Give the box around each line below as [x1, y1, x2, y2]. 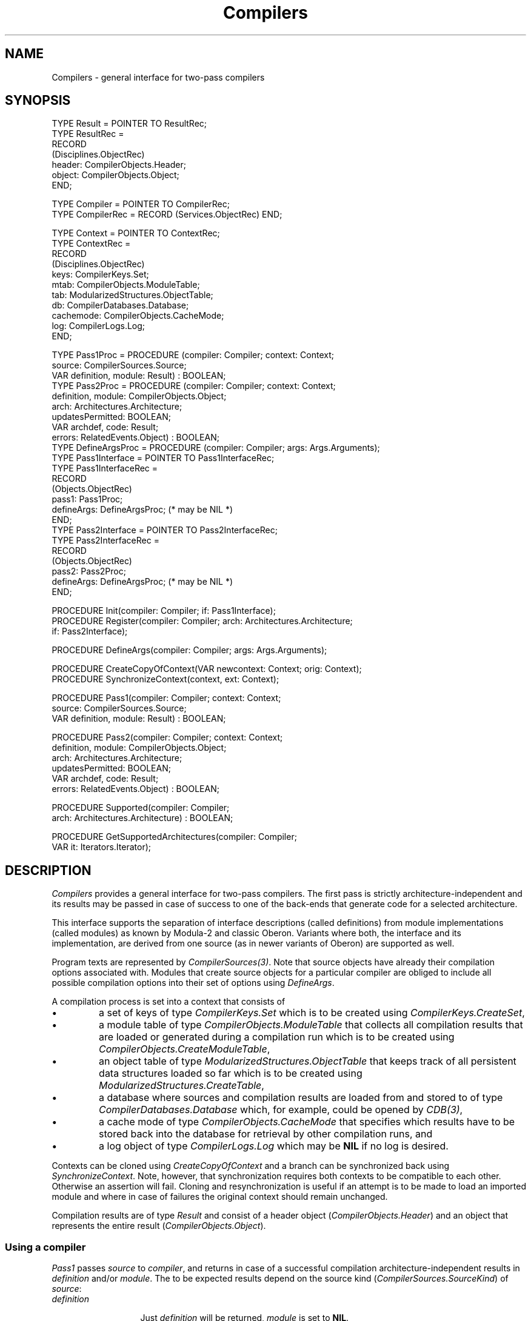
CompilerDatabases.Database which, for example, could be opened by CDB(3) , [99, 1103, 463, 1116]
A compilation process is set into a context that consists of [52, 996, 286, 1007]
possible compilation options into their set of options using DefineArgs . [52, 977, 335, 988]
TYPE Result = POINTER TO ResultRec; [52, 118, 207, 129]
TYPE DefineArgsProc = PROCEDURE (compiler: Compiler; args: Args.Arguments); [52, 442, 380, 453]
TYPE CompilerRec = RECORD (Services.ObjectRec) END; [52, 209, 282, 220]
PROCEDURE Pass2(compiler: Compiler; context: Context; [52, 732, 283, 743]
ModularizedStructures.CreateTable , [99, 1079, 264, 1092]
